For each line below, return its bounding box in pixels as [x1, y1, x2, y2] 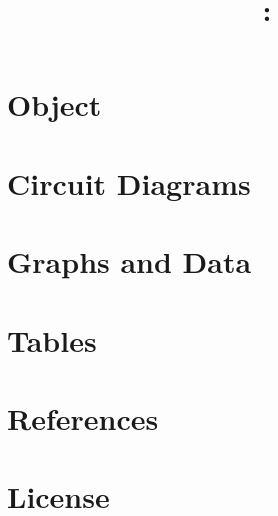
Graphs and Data [7, 241, 252, 282]
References [7, 397, 159, 438]
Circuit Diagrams [7, 162, 251, 203]
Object [7, 84, 102, 125]
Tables [7, 319, 97, 360]
